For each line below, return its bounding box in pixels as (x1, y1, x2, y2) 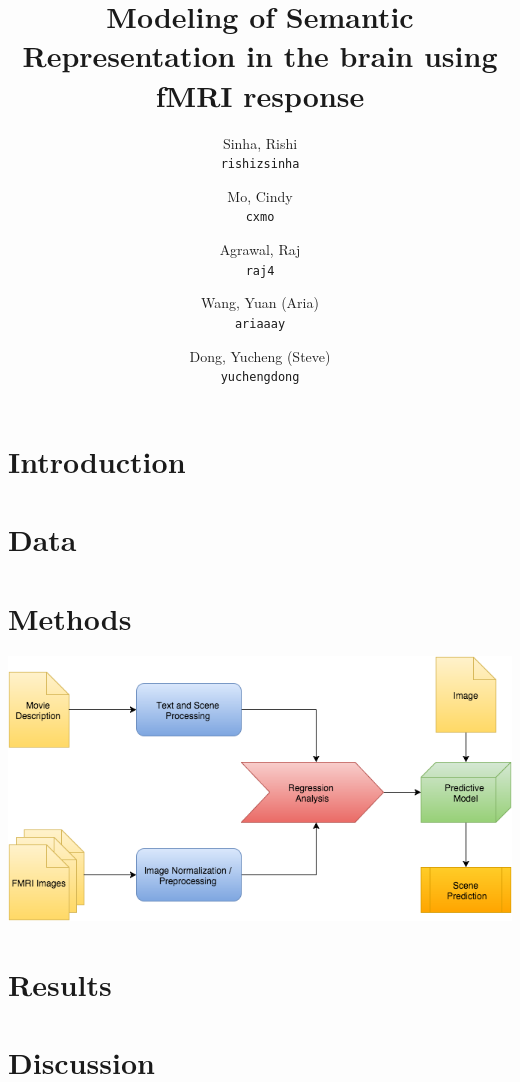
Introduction (8, 440, 186, 481)
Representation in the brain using (22, 35, 498, 76)
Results (8, 963, 112, 1004)
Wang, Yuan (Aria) (201, 292, 319, 313)
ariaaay (234, 316, 286, 331)
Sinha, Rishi (222, 132, 298, 153)
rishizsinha (220, 157, 300, 172)
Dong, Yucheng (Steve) (189, 345, 331, 366)
